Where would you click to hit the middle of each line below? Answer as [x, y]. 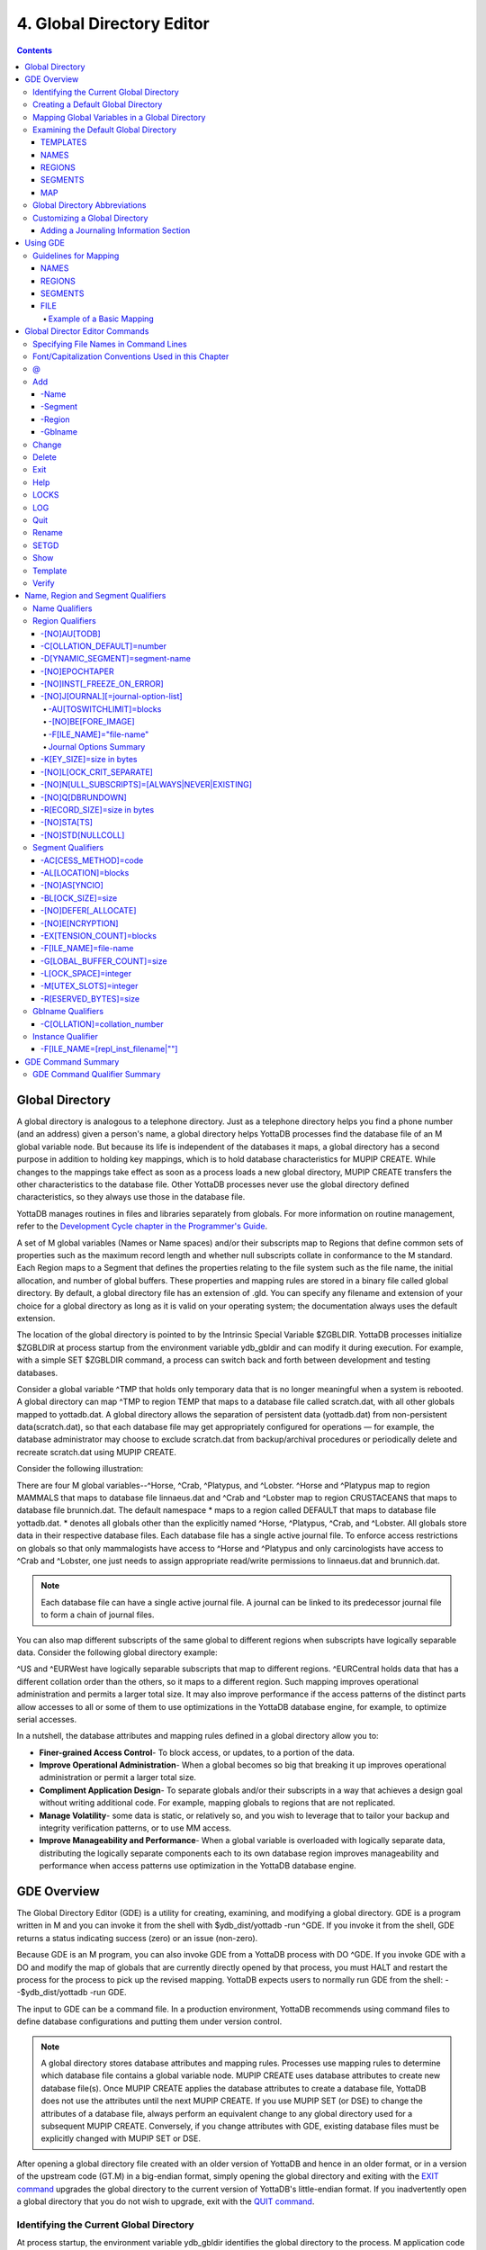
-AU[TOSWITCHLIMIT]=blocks [105, 709]
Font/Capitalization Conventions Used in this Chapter [131, 356]
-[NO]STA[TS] [67, 823]
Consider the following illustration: [80, 1469]
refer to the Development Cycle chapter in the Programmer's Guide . [142, 1226]
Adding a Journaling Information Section [116, 230]
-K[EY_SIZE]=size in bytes [89, 760]
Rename [48, 533]
